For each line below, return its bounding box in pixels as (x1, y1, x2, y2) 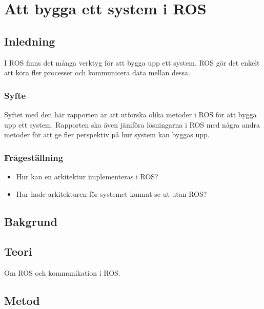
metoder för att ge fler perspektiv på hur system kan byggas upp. (4, 129, 210, 140)
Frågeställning (4, 151, 64, 163)
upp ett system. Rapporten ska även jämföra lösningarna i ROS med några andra (4, 119, 260, 130)
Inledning (4, 33, 55, 49)
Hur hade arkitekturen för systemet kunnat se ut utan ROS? (16, 188, 207, 199)
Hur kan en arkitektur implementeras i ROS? (16, 171, 158, 181)
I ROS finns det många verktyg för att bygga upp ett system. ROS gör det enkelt (4, 57, 260, 68)
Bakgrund (4, 213, 57, 229)
